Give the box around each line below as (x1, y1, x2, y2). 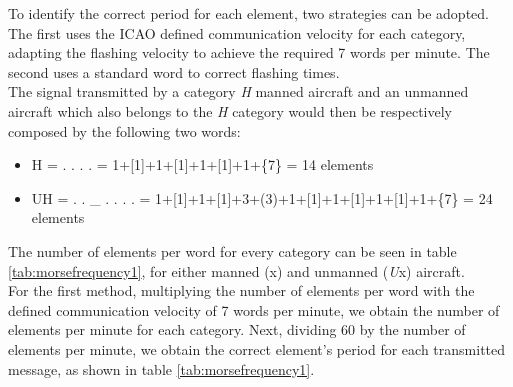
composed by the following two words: (8, 120, 241, 141)
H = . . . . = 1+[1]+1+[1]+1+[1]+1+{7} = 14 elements (31, 154, 374, 175)
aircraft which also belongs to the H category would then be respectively (8, 100, 452, 121)
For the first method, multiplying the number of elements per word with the (8, 280, 475, 301)
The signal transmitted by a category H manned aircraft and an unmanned (8, 81, 469, 102)
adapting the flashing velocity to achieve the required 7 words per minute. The (8, 42, 490, 63)
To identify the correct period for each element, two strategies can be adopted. (8, 3, 489, 23)
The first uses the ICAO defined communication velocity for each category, (8, 22, 466, 43)
